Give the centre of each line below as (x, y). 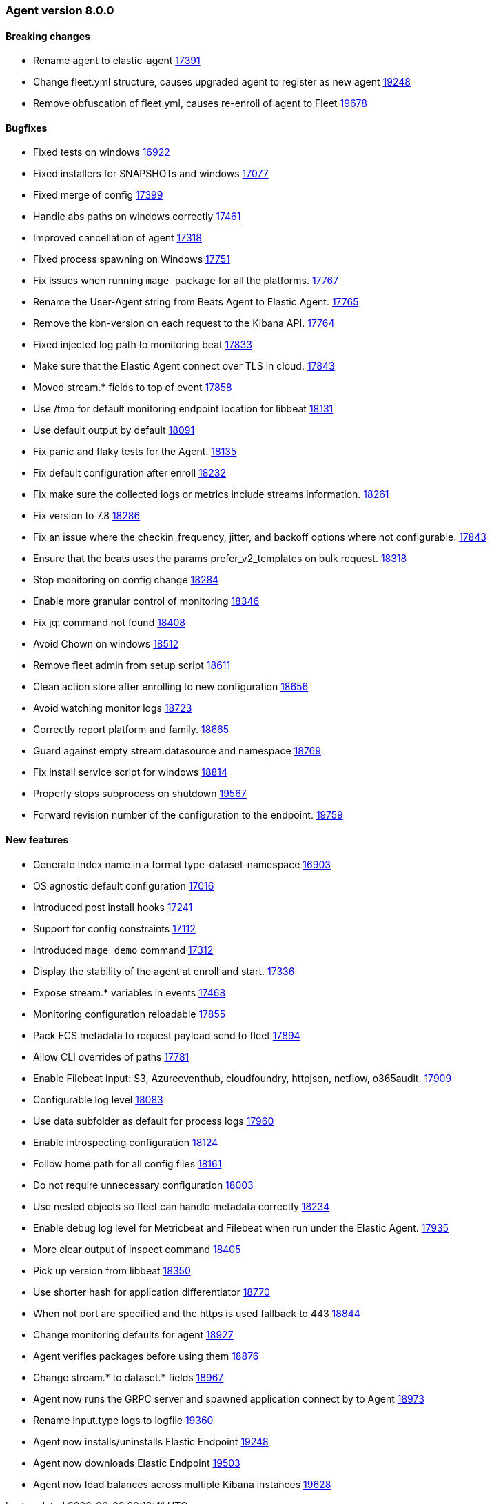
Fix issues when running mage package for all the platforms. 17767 (186, 281)
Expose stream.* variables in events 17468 (130, 992)
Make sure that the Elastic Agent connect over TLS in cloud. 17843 (184, 366)
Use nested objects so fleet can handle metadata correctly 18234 (182, 1206)
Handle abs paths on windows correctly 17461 (137, 217)
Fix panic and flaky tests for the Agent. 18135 (135, 452)
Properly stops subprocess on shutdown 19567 (140, 794)
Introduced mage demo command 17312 (123, 950)
